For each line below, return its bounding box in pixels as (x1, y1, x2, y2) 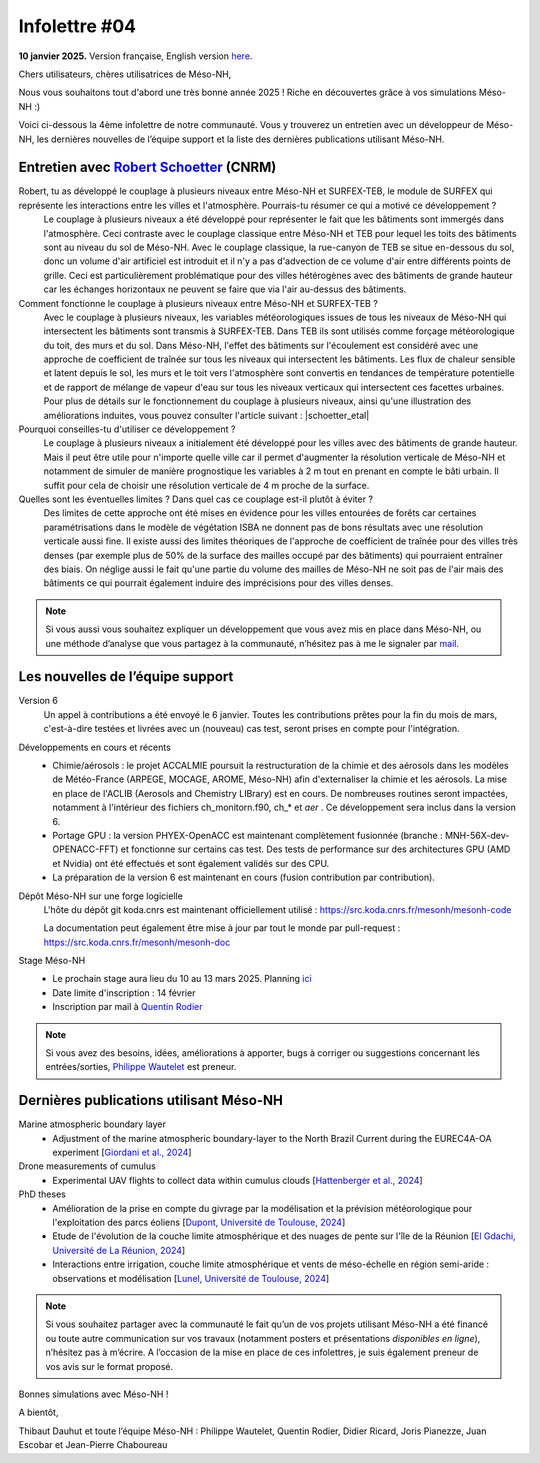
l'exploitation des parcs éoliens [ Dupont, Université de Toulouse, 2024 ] (52, 1216, 346, 1229)
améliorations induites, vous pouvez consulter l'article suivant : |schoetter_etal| (43, 409, 370, 421)
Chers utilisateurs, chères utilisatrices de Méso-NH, (18, 68, 232, 80)
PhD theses (18, 1188, 67, 1200)
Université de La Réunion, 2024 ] (52, 1244, 186, 1256)
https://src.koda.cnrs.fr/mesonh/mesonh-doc (43, 936, 231, 948)
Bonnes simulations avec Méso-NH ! (18, 1388, 169, 1400)
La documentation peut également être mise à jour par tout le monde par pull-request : (43, 922, 401, 934)
